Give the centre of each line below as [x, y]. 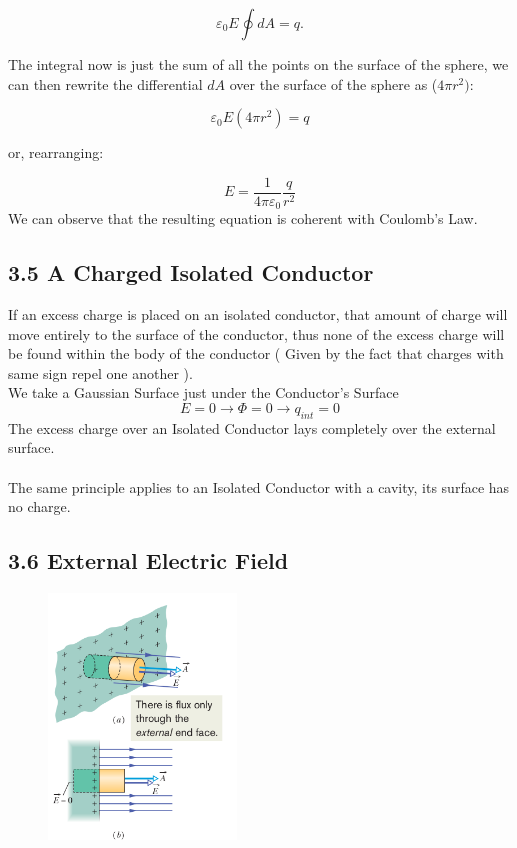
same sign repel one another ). [100, 372]
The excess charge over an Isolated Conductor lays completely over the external [252, 427]
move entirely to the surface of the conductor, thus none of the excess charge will [256, 333]
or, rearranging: [56, 152]
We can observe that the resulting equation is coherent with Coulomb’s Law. [243, 218]
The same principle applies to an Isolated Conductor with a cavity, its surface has [259, 486]
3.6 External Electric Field [148, 560]
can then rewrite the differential [105, 83]
